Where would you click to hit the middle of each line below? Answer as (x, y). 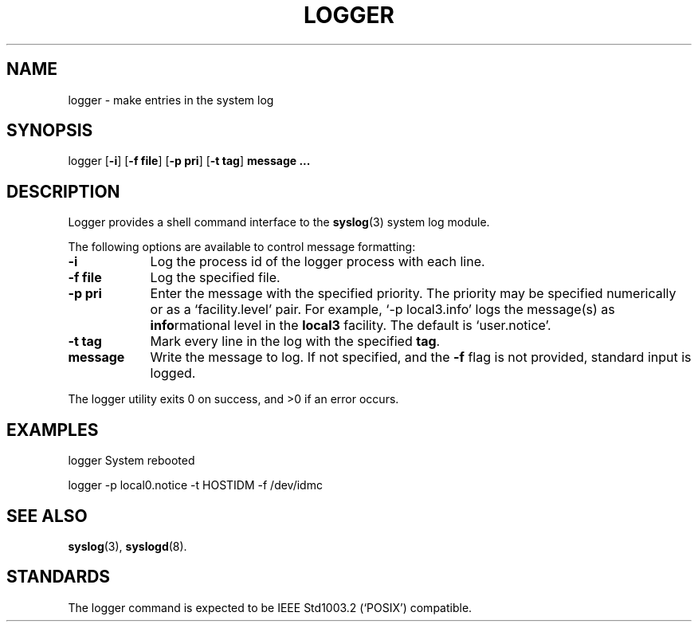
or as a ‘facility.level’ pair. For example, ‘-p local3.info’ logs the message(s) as (382, 310)
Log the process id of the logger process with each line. (318, 262)
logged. (173, 373)
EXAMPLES (53, 430)
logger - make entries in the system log (171, 100)
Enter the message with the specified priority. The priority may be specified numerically (413, 294)
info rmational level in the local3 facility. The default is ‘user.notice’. (351, 326)
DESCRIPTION (63, 191)
